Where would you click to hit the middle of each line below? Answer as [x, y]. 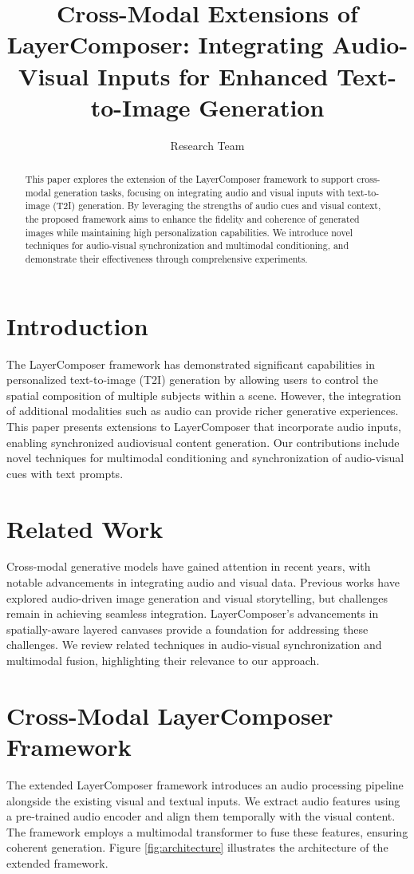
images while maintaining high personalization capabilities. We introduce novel [189, 232]
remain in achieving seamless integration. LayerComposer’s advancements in [193, 613]
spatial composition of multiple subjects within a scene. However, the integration [204, 395]
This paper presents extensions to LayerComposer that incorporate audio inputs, [204, 426]
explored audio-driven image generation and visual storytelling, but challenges [197, 597]
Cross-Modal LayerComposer [170, 715]
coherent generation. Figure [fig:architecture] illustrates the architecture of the [197, 847]
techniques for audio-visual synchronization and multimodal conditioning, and [187, 245]
